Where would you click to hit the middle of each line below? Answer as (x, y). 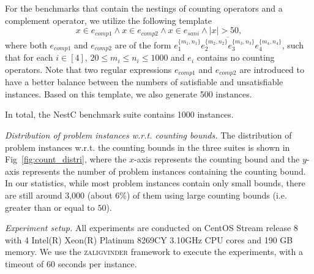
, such (293, 44)
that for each (29, 57)
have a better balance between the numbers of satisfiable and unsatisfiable (144, 82)
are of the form (143, 44)
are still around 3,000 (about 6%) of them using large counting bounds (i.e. (146, 195)
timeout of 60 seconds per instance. (71, 263)
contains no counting (236, 57)
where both (26, 44)
